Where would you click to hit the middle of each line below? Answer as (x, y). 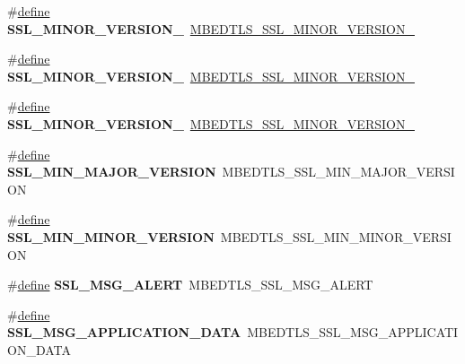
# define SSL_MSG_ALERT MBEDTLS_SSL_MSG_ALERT (190, 285)
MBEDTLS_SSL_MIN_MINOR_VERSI (336, 236)
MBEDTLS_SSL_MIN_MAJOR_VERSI (338, 172)
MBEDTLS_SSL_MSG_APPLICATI (353, 332)
